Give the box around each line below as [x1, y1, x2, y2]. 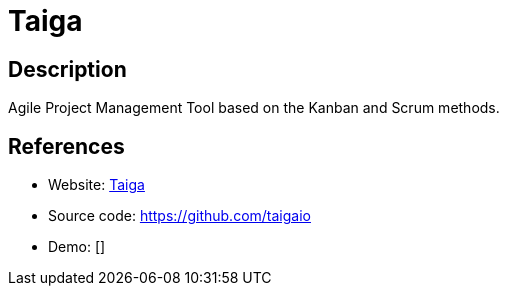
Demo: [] [48, 238, 106, 256]
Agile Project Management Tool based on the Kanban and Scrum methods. [8, 99, 500, 117]
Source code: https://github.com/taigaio [48, 207, 311, 225]
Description [8, 56, 127, 82]
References [8, 133, 125, 159]
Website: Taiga [48, 176, 145, 194]
